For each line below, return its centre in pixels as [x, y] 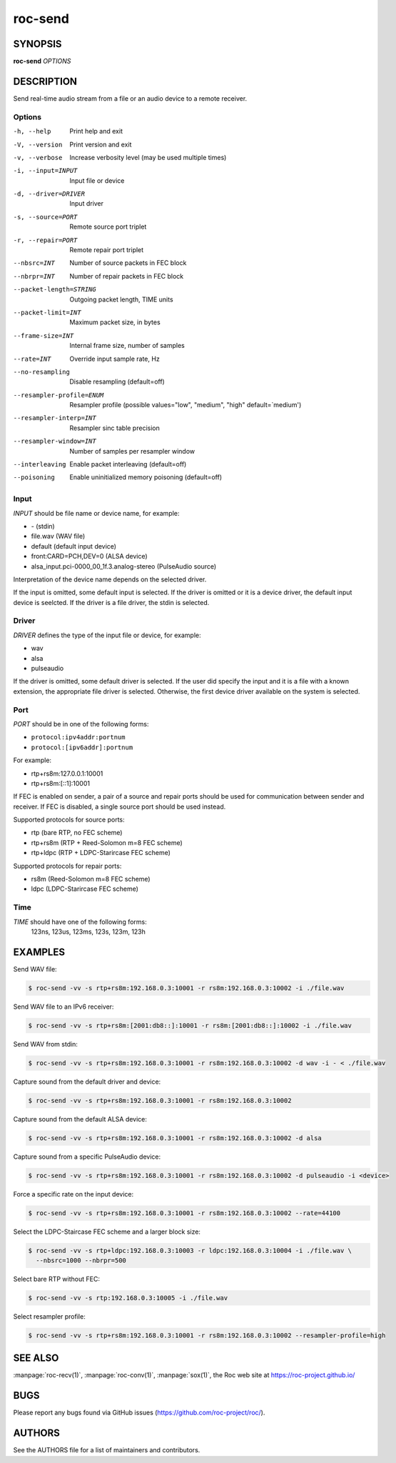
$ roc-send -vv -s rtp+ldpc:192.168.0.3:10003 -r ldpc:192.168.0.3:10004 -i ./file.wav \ [190, 1250]
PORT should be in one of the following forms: [81, 724]
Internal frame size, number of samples [127, 346]
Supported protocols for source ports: [69, 820]
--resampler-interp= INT [55, 418]
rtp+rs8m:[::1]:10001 [61, 783]
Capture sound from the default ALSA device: [80, 1119]
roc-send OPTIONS [42, 61]
